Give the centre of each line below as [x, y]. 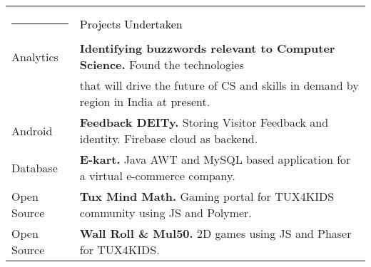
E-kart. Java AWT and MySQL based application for [215, 159]
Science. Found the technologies [162, 64]
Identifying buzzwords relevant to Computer [207, 48]
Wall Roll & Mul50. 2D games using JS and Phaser [215, 233]
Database [35, 167]
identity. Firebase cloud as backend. [169, 138]
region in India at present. [145, 101]
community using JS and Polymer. [166, 213]
